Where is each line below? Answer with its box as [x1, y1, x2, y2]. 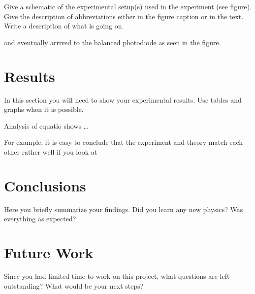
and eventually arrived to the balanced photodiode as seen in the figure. [4, 37, 221, 47]
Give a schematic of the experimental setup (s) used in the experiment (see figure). [4, 1, 252, 11]
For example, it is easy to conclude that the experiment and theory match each [4, 137, 243, 147]
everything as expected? [4, 214, 76, 224]
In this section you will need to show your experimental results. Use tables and [4, 94, 242, 105]
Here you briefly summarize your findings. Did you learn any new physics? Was [4, 204, 243, 214]
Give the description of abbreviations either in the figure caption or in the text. [4, 11, 244, 21]
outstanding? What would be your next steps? [4, 280, 144, 291]
